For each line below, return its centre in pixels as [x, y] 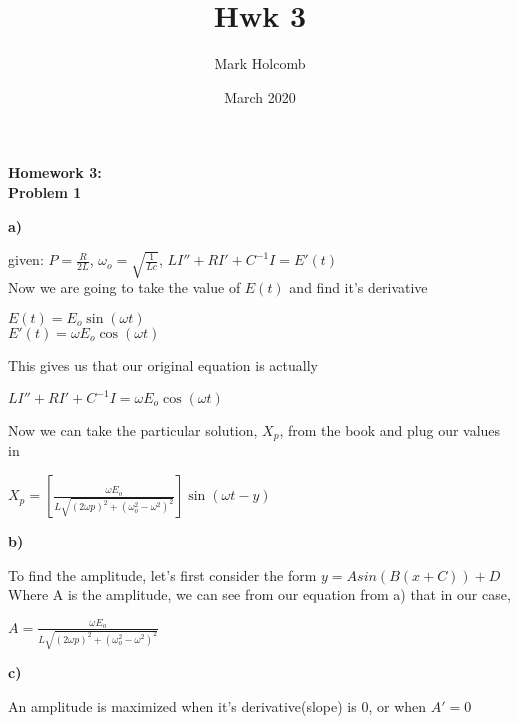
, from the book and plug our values [390, 430]
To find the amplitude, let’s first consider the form [162, 574]
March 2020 [260, 96]
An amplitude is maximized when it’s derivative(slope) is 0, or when [217, 705]
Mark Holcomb [260, 63]
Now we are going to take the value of [124, 287]
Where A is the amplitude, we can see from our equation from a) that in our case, [259, 594]
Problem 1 [45, 191]
